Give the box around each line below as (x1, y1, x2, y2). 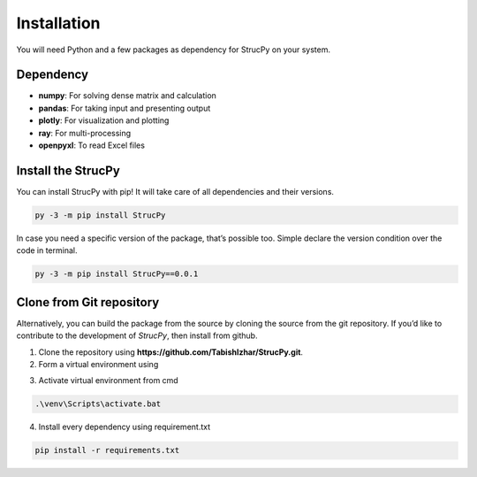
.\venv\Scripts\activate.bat (34, 399, 162, 409)
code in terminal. (16, 245, 78, 256)
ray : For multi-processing (38, 127, 132, 138)
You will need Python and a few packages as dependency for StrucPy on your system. (16, 44, 331, 55)
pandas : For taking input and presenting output (38, 103, 211, 113)
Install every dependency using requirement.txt (38, 421, 211, 433)
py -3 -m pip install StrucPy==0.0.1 (34, 269, 199, 279)
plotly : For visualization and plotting (38, 115, 170, 126)
